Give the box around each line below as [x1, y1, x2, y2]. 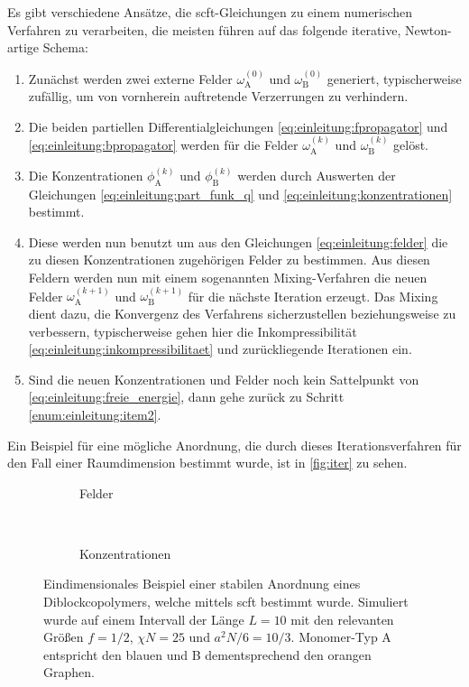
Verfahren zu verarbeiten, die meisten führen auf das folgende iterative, [7, 20, 401, 39]
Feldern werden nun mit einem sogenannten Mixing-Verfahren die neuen [28, 267, 428, 286]
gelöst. [393, 135, 428, 154]
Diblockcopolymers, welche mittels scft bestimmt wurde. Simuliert [43, 592, 409, 611]
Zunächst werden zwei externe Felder [28, 69, 233, 88]
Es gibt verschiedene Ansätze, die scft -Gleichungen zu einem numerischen [7, 3, 413, 21]
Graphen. [43, 663, 95, 682]
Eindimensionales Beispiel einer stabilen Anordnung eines [43, 574, 361, 593]
